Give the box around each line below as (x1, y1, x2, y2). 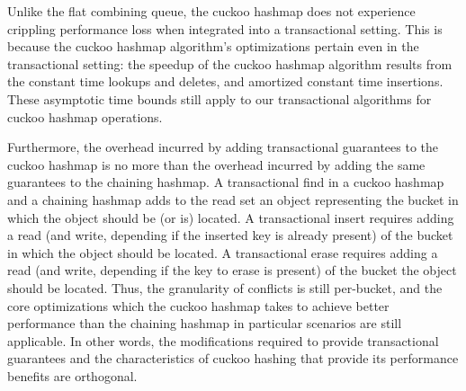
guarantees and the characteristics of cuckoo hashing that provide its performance (7, 349, 459, 368)
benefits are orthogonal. (7, 366, 138, 385)
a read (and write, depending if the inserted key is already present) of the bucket (7, 226, 453, 244)
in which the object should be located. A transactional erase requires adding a (7, 243, 438, 262)
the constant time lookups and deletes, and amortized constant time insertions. (7, 72, 444, 91)
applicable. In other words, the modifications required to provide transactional (7, 331, 439, 350)
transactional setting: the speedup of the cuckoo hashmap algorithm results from (7, 54, 453, 73)
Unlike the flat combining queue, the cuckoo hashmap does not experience (7, 2, 416, 20)
